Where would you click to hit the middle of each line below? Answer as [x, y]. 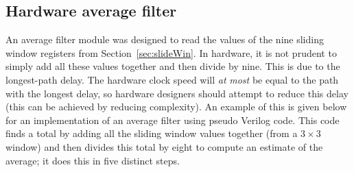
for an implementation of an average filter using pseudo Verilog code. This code [173, 120]
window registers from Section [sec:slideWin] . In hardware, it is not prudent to [171, 52]
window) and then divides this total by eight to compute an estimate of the [164, 146]
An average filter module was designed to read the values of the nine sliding [165, 39]
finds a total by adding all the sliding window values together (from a [152, 133]
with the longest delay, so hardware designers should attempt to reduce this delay [177, 93]
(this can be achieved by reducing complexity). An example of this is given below [176, 107]
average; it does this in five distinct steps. [93, 160]
